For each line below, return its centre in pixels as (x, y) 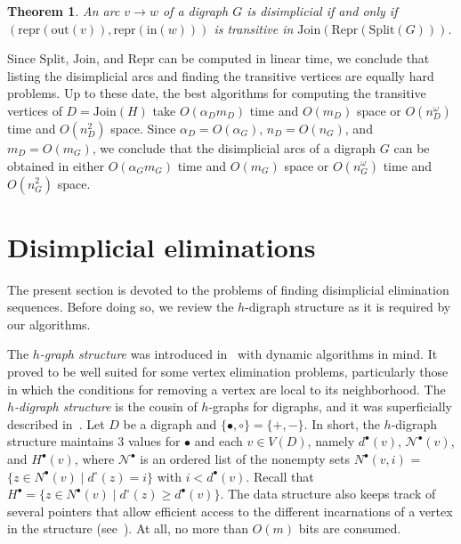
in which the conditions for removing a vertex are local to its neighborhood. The (226, 389)
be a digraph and (170, 423)
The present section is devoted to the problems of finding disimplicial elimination (228, 289)
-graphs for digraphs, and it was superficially (330, 406)
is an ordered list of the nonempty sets (245, 459)
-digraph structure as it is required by (348, 307)
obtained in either (56, 165)
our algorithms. (49, 324)
